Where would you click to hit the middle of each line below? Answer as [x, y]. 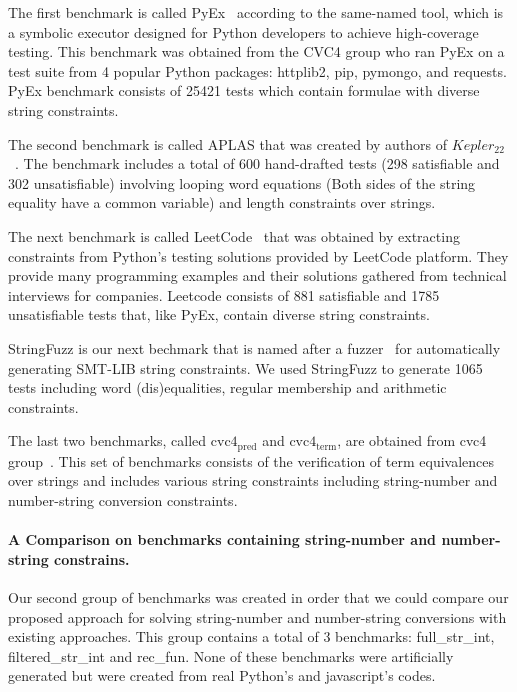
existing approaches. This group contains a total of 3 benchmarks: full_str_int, [251, 636]
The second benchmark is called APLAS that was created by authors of [228, 143]
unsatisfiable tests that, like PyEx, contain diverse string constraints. [219, 314]
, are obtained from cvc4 [412, 440]
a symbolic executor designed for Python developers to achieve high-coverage [243, 31]
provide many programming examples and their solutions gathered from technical [257, 275]
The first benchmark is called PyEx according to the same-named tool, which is [256, 12]
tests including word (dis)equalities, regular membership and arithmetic [227, 387]
